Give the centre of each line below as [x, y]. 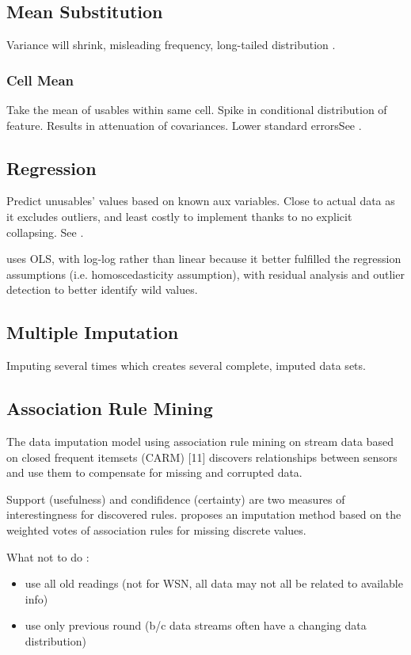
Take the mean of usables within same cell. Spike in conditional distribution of [197, 110]
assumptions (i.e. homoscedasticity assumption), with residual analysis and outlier [205, 274]
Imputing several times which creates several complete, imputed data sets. [186, 366]
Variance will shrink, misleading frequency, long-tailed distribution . [171, 45]
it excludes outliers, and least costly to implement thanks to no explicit [179, 216]
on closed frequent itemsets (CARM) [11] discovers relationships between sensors [202, 457]
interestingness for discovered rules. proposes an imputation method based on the [204, 514]
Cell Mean [40, 80]
